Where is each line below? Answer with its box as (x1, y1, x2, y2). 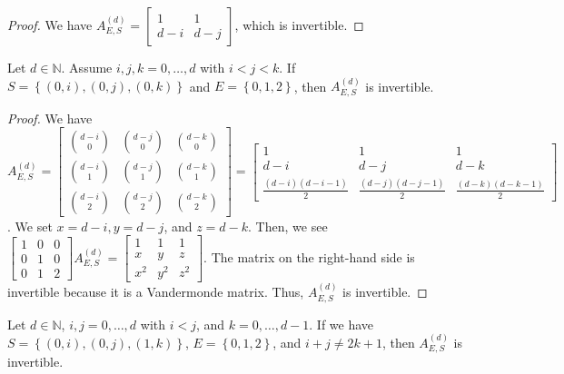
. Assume (61, 58, 113, 76)
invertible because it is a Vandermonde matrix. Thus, (7, 282, 304, 301)
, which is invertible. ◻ (234, 15, 364, 34)
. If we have (309, 314, 374, 333)
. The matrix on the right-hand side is (203, 247, 415, 266)
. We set (7, 216, 53, 235)
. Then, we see (248, 216, 328, 235)
